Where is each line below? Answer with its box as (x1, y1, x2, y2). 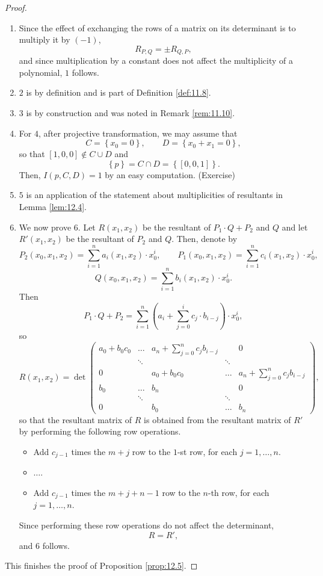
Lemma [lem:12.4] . (19, 200, 87, 212)
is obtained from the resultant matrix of (144, 413, 291, 426)
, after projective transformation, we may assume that (38, 126, 238, 139)
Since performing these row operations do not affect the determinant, (19, 518, 274, 531)
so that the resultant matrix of (19, 413, 132, 426)
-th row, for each (208, 486, 269, 498)
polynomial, (19, 66, 63, 78)
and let (281, 220, 308, 233)
